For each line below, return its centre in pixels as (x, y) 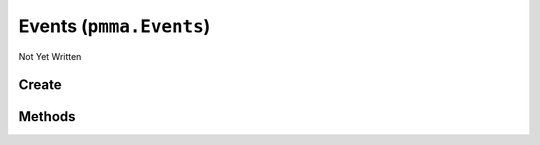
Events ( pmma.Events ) (114, 26)
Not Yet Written (50, 56)
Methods (47, 116)
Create (40, 85)
